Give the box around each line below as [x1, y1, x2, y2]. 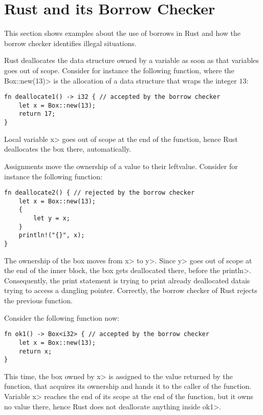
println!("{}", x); [18, 232, 85, 239]
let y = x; [33, 215, 70, 222]
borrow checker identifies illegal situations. [4, 37, 137, 48]
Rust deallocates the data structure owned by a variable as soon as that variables [4, 55, 259, 66]
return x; [18, 347, 52, 355]
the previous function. [4, 295, 73, 306]
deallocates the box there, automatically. [4, 143, 131, 154]
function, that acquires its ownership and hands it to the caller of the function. [4, 381, 252, 391]
